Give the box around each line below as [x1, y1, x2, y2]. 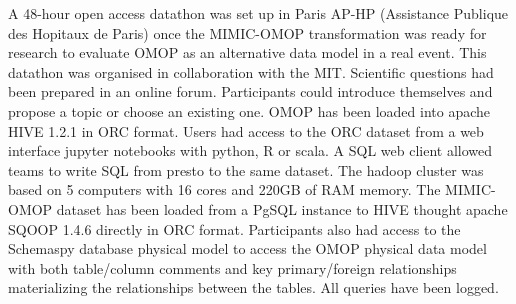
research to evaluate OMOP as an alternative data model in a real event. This [8, 42, 487, 63]
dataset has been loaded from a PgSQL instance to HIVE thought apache [56, 198, 508, 219]
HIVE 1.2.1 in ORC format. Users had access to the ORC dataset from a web [8, 120, 484, 141]
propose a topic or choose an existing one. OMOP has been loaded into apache [8, 100, 491, 121]
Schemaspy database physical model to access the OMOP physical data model [8, 238, 487, 259]
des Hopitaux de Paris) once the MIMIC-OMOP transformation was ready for [8, 22, 487, 43]
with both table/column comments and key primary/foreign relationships [8, 257, 457, 278]
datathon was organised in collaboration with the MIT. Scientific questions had [8, 61, 494, 82]
